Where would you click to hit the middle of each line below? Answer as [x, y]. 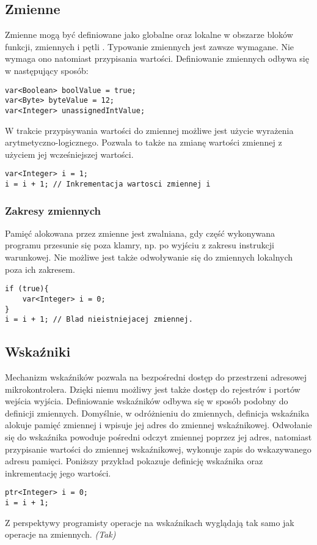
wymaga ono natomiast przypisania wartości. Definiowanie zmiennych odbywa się [157, 58]
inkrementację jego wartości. [58, 473]
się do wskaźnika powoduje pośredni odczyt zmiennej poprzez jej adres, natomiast [158, 437]
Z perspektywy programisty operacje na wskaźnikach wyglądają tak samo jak [150, 522]
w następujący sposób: [47, 70]
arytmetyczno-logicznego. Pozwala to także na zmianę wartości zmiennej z [144, 142]
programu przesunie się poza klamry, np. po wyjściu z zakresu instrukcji [140, 245]
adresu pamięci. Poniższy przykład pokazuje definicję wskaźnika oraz [134, 461]
